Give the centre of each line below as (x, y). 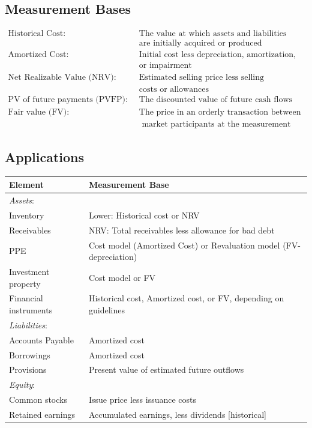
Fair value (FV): (39, 113)
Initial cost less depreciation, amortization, (217, 55)
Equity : (22, 384)
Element (26, 185)
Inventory (27, 215)
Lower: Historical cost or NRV (144, 215)
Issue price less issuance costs (142, 399)
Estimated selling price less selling (202, 78)
